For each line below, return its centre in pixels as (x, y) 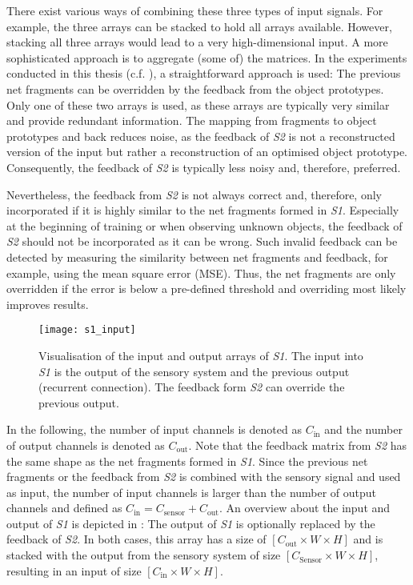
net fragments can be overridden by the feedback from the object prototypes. (195, 88)
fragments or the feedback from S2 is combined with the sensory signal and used (204, 477)
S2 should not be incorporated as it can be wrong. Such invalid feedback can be (202, 241)
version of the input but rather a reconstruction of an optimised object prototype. (207, 152)
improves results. (48, 304)
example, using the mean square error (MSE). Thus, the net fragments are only (201, 272)
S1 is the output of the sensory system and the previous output (194, 371)
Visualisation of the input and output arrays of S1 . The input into (201, 355)
